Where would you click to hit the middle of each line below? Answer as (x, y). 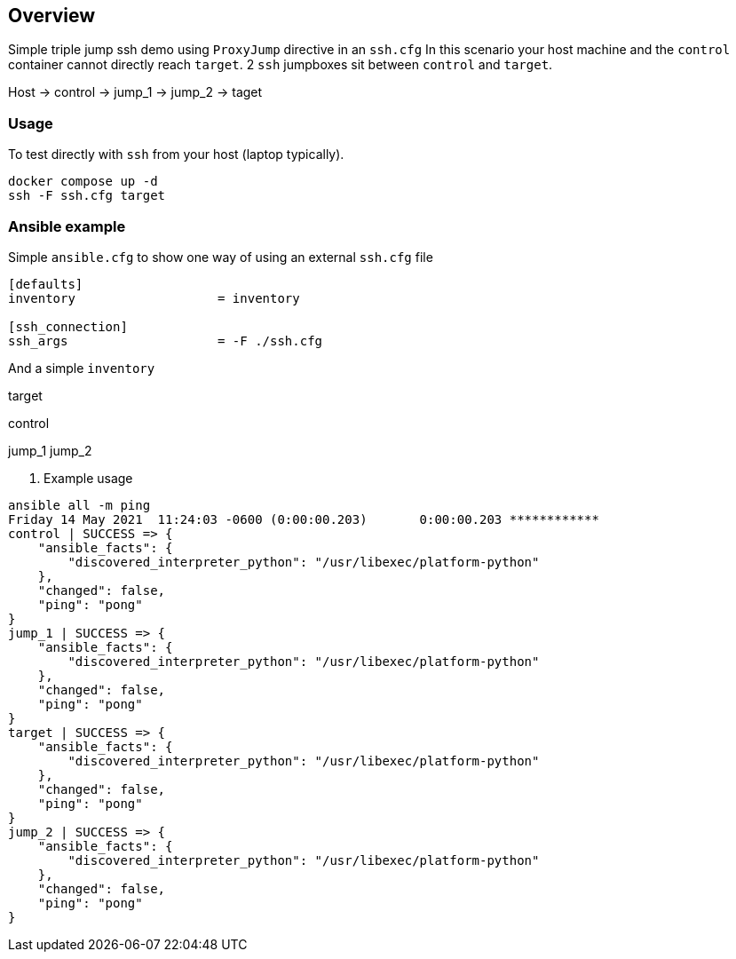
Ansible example (67, 226)
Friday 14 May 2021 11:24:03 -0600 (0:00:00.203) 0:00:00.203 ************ (304, 519)
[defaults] (46, 284)
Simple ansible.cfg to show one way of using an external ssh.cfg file (221, 257)
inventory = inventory (154, 298)
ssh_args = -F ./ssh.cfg (166, 341)
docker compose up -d (83, 182)
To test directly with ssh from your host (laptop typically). (176, 155)
